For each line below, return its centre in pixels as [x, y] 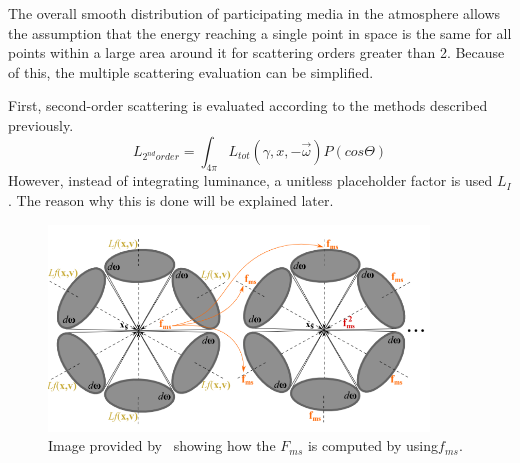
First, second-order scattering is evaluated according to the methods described [248, 105]
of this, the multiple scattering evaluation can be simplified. [191, 71]
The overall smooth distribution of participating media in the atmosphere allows [254, 13]
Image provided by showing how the [162, 445]
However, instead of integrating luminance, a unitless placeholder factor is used [250, 180]
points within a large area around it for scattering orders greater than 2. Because [256, 52]
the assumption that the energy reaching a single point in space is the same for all [260, 32]
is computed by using [373, 445]
